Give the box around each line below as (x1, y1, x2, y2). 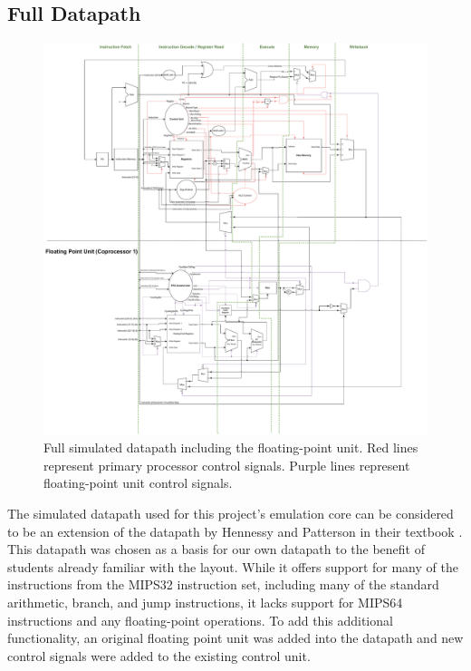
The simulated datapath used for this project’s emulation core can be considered (7, 504, 454, 523)
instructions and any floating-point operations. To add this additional (7, 610, 393, 629)
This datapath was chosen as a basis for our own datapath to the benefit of (7, 540, 425, 559)
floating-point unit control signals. (43, 473, 233, 492)
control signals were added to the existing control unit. (7, 646, 311, 665)
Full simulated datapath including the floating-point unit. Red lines (43, 438, 418, 457)
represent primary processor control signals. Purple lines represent (43, 455, 410, 474)
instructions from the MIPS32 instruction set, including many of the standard (7, 575, 439, 594)
